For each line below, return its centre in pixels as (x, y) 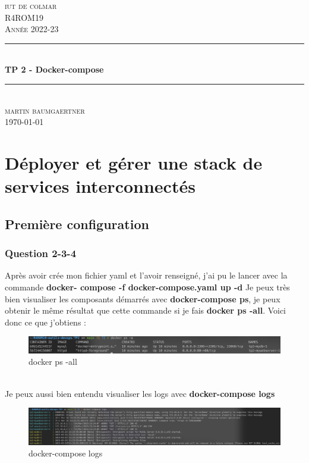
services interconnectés (100, 186)
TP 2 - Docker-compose (54, 69)
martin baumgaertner (45, 110)
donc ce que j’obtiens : (45, 322)
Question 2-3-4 (41, 253)
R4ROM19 (24, 17)
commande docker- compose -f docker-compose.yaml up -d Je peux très (147, 287)
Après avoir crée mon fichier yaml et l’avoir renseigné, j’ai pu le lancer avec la (146, 275)
